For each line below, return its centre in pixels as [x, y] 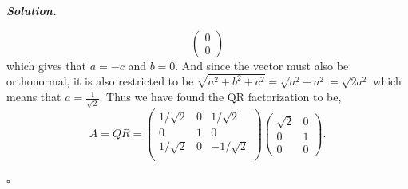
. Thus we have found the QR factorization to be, [220, 97]
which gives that [47, 65]
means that [34, 97]
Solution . [32, 10]
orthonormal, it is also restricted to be [100, 81]
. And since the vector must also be [262, 65]
